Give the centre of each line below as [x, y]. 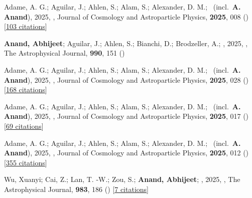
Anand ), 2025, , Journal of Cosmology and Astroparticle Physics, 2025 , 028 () [127, 79]
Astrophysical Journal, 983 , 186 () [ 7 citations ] [76, 189]
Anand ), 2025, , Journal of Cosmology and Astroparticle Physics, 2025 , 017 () [127, 116]
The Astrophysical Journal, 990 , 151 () [65, 53]
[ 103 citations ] [26, 26]
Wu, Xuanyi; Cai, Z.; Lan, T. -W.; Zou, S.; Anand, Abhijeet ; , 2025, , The [122, 179]
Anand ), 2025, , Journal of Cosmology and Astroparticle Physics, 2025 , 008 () [127, 16]
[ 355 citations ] [26, 162]
